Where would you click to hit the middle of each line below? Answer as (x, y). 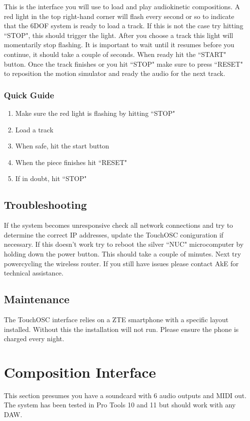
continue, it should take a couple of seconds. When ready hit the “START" (115, 54)
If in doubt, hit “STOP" (51, 178)
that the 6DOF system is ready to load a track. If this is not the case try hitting (124, 26)
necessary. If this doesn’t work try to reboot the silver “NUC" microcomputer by (124, 244)
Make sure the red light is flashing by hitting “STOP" (95, 113)
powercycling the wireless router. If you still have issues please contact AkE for (121, 263)
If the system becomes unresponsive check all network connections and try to (118, 225)
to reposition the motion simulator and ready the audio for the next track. (115, 73)
